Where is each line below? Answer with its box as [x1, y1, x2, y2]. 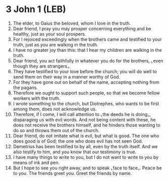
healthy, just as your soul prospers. [13, 31, 86, 37]
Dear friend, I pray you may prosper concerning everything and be [13, 25, 151, 31]
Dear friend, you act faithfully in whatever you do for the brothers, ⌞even [13, 57, 163, 64]
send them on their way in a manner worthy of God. [13, 74, 121, 80]
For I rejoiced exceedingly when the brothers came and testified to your [13, 36, 162, 42]
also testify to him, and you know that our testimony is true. [13, 149, 137, 155]
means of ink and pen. [13, 159, 60, 165]
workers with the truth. [13, 95, 61, 101]
